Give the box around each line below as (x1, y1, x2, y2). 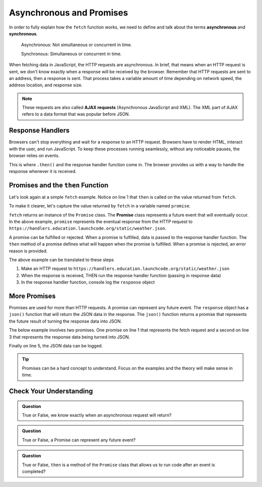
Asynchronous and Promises (9, 7, 128, 18)
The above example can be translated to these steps (9, 257, 114, 263)
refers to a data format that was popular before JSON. (22, 111, 130, 117)
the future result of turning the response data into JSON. (9, 318, 122, 324)
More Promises (9, 292, 56, 300)
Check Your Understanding (9, 387, 93, 395)
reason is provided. (9, 248, 48, 254)
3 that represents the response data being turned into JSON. (9, 334, 131, 340)
